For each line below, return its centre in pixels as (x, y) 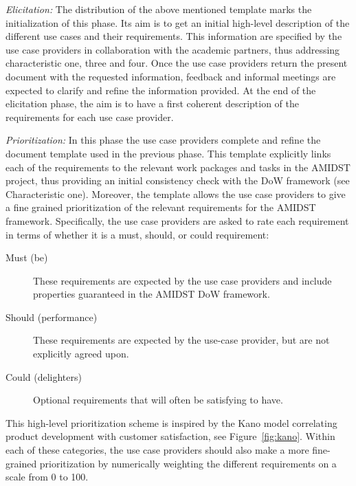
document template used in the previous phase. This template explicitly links (168, 153)
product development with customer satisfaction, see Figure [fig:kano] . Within (170, 436)
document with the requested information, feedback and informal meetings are (171, 76)
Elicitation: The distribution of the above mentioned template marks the (159, 9)
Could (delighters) (44, 376)
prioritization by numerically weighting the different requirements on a (188, 463)
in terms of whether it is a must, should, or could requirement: (137, 234)
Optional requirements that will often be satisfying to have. (158, 400)
